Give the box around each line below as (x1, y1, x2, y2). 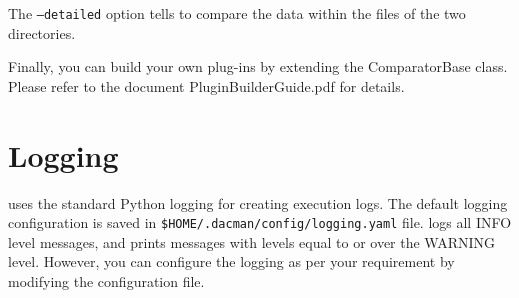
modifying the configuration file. (8, 271, 205, 291)
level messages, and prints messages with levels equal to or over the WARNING (8, 231, 496, 252)
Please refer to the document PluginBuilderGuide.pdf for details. (8, 75, 405, 96)
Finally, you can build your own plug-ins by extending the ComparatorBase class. (8, 56, 508, 77)
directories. (8, 22, 76, 43)
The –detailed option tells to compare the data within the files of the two (8, 3, 466, 23)
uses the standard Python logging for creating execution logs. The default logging (8, 192, 508, 213)
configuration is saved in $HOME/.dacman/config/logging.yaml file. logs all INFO (8, 212, 512, 233)
